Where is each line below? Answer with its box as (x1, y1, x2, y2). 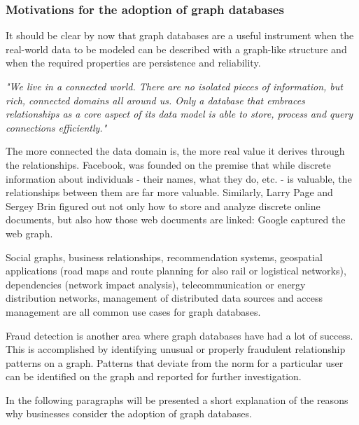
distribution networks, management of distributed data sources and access (6, 291, 323, 305)
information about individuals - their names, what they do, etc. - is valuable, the (6, 171, 352, 186)
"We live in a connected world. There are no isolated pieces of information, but (6, 79, 343, 93)
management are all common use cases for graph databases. (6, 304, 261, 319)
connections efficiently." (6, 120, 107, 134)
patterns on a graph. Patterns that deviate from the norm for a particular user (6, 355, 344, 370)
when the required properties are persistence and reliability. (6, 55, 261, 70)
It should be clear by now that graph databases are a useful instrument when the (6, 28, 354, 43)
